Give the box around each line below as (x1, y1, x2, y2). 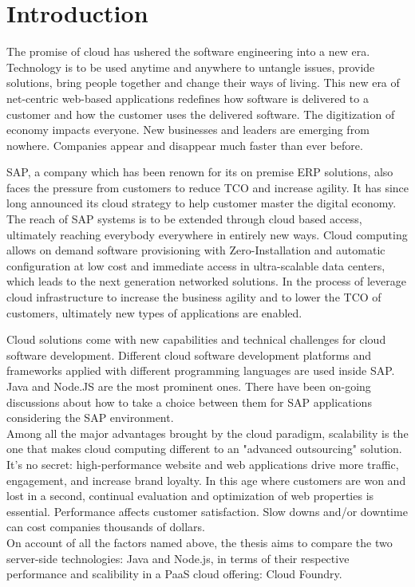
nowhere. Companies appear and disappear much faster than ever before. (6, 136, 363, 153)
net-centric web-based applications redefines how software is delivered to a (6, 89, 369, 106)
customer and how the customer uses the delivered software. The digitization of (6, 105, 395, 122)
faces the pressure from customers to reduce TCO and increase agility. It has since (6, 179, 409, 195)
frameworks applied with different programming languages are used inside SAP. (6, 362, 395, 379)
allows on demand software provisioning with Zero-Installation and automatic (6, 242, 385, 258)
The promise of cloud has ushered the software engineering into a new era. (6, 43, 370, 60)
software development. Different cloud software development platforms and (6, 346, 372, 363)
